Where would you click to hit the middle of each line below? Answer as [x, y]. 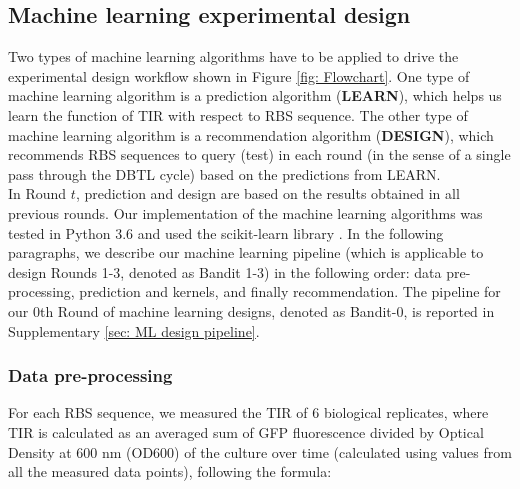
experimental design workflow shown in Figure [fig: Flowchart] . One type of [239, 75]
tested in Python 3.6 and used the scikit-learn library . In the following [226, 232]
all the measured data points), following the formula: [170, 471]
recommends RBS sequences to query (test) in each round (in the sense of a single [259, 154]
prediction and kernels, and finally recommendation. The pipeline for [290, 291]
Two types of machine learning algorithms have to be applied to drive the [233, 56]
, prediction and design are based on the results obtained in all [267, 193]
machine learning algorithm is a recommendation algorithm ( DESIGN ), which [251, 134]
